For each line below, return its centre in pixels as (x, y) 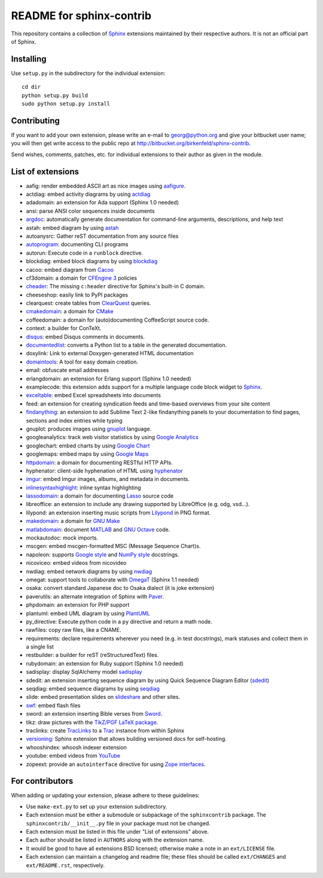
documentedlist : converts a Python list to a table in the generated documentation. (127, 345)
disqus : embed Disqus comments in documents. (85, 337)
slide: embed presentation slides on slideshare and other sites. (103, 697)
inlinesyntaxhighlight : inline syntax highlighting (83, 488)
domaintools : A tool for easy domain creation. (82, 362)
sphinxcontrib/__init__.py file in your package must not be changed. (118, 823)
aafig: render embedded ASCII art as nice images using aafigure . (106, 186)
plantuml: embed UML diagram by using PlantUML (88, 613)
